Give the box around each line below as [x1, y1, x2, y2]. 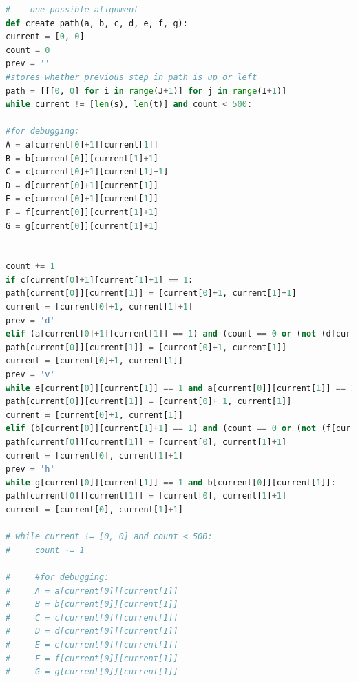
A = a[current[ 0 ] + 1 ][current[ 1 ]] [6, 139, 159, 150]
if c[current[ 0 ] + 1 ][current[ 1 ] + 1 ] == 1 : [6, 274, 193, 285]
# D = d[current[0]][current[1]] [6, 626, 178, 636]
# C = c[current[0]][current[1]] [6, 612, 178, 623]
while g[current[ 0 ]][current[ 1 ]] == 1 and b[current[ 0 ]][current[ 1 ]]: [6, 477, 336, 488]
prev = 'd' [6, 315, 55, 325]
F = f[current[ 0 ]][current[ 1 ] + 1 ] [6, 207, 159, 217]
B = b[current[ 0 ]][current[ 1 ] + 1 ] [6, 153, 159, 163]
